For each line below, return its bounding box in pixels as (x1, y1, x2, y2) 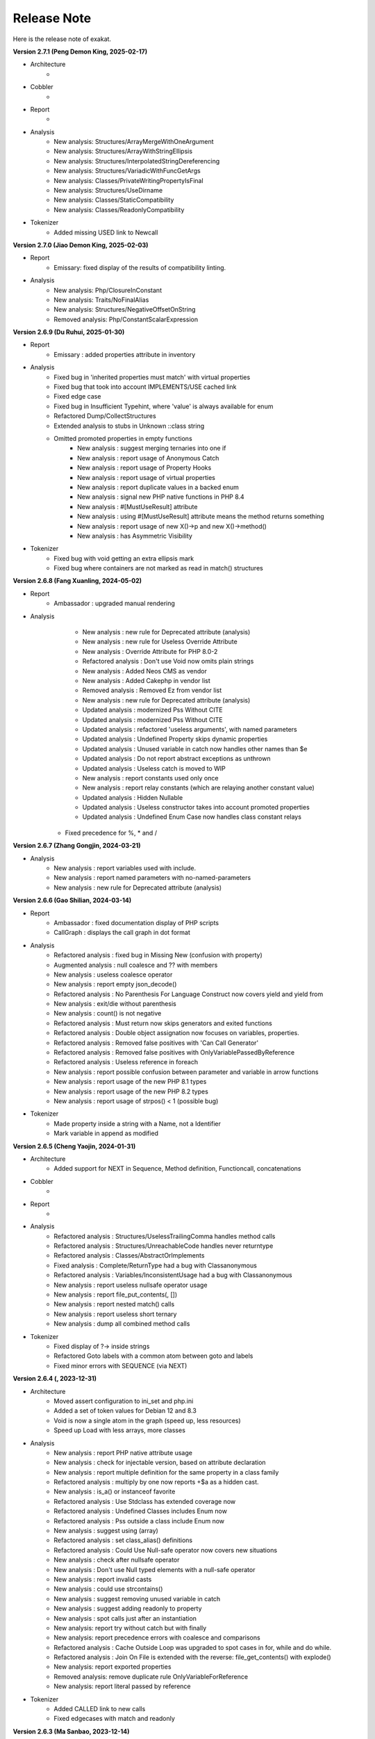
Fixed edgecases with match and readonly (53, 1715, 175, 1723)
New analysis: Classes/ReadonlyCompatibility (53, 205, 185, 214)
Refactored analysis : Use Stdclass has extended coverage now (53, 1497, 236, 1505)
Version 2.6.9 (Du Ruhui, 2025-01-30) (12, 328, 125, 337)
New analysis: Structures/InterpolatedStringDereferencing (53, 157, 220, 165)
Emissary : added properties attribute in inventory (53, 350, 196, 358)
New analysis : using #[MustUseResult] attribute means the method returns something (77, 512, 324, 521)
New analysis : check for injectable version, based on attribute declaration (53, 1458, 267, 1467)
